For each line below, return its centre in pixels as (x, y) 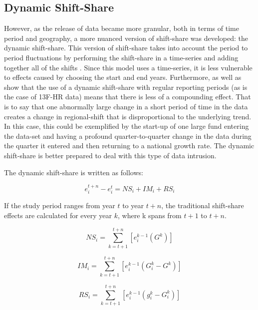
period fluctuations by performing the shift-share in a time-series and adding (121, 57)
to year (133, 205)
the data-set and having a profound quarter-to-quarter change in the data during (128, 136)
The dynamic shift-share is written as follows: (74, 172)
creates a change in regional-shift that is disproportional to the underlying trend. (128, 116)
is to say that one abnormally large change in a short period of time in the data (126, 106)
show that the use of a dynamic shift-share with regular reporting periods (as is (126, 87)
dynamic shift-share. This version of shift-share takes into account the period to (126, 48)
